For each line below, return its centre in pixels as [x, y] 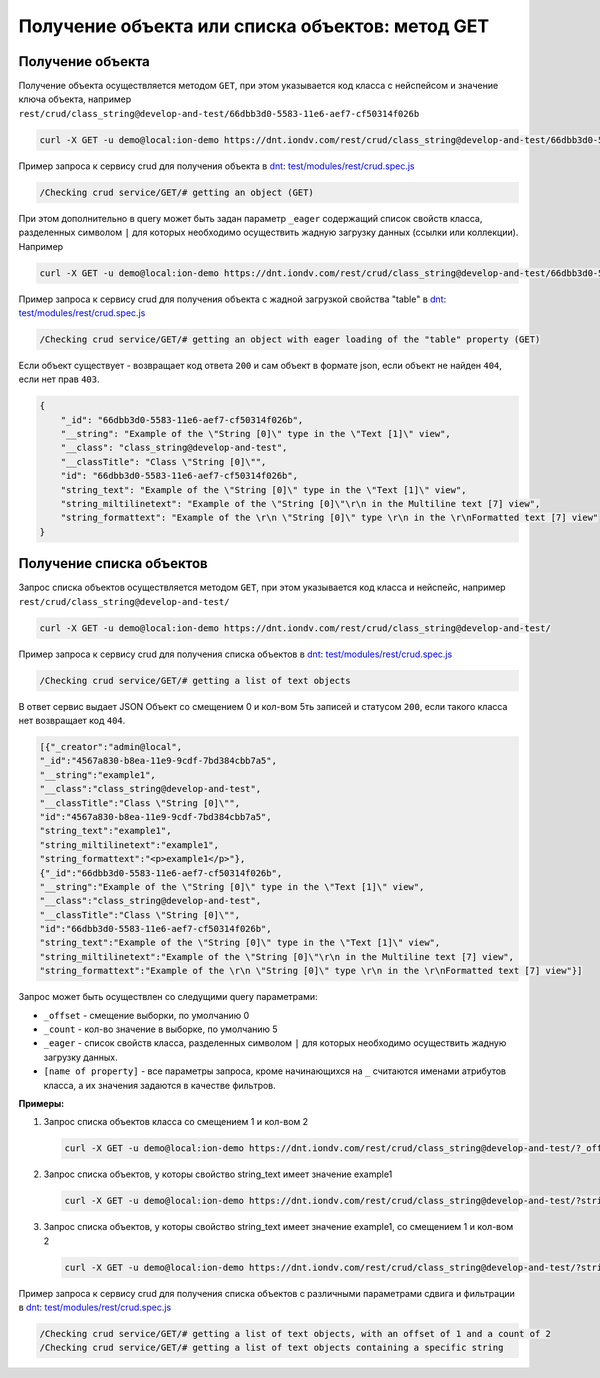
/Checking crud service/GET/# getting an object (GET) [176, 192]
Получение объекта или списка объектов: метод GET [254, 26]
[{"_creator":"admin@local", [111, 746]
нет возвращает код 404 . [72, 720]
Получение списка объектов [113, 563]
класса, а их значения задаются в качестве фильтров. [160, 1085]
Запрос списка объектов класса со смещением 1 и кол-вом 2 [176, 1122]
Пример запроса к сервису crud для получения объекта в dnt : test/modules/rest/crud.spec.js [216, 166]
